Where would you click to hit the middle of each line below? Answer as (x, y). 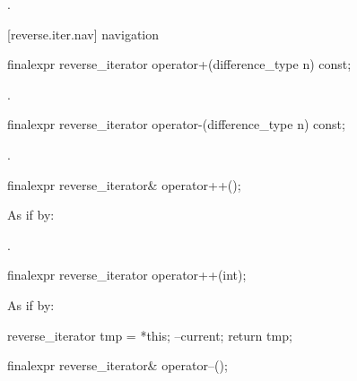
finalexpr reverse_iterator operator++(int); (127, 275)
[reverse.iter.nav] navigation (83, 34)
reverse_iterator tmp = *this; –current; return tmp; (150, 335)
